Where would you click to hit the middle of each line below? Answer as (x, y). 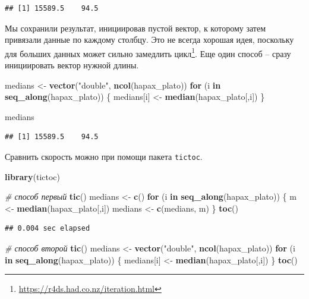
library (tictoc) (32, 176)
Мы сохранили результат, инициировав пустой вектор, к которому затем (135, 28)
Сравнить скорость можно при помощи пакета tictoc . (104, 156)
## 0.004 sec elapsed (48, 229)
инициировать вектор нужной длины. (72, 65)
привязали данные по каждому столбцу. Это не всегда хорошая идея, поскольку (149, 40)
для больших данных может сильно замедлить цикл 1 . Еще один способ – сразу (148, 52)
